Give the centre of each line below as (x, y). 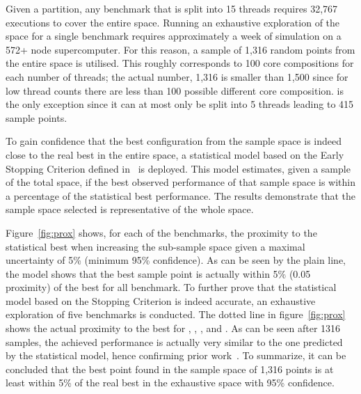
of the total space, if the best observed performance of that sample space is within (180, 182)
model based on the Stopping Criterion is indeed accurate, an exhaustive (161, 300)
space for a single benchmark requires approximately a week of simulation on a (174, 36)
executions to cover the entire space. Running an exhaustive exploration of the (173, 22)
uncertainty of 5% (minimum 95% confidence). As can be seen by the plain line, (176, 260)
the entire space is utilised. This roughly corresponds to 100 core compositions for (180, 63)
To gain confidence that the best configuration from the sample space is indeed (174, 141)
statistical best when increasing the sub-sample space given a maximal (155, 246)
